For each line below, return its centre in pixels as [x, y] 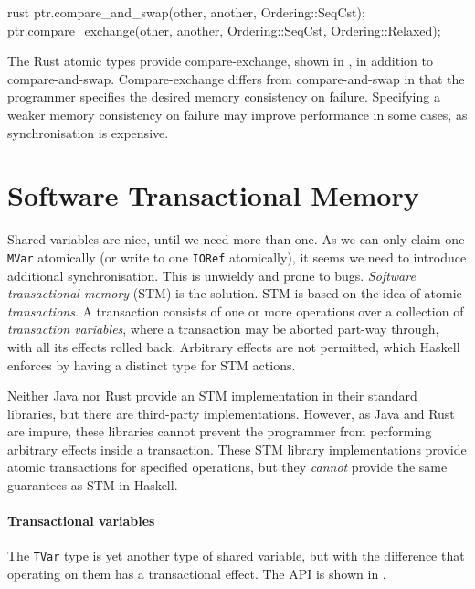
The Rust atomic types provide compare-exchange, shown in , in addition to [220, 61]
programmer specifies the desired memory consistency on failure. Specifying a [224, 96]
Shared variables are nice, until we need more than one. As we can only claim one [236, 239]
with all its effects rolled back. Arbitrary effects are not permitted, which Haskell [234, 346]
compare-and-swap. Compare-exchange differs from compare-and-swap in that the [236, 78]
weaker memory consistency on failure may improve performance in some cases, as [237, 114]
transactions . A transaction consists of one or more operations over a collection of [236, 311]
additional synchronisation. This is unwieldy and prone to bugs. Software [211, 275]
